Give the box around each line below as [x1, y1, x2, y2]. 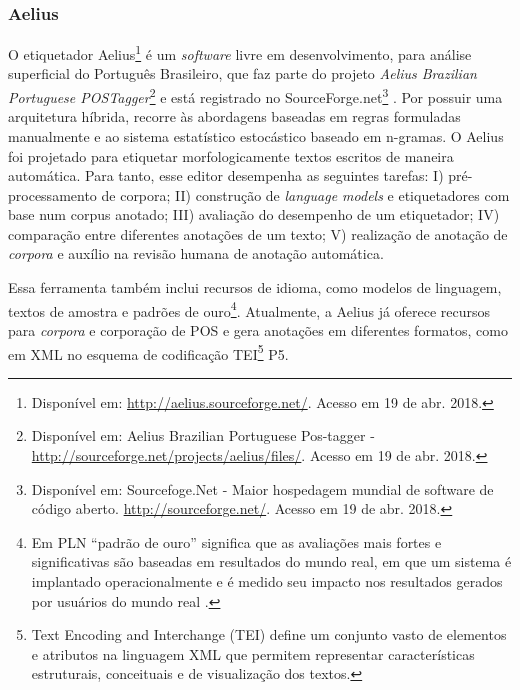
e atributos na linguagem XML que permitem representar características [31, 643, 475, 664]
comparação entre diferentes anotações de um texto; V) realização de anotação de [8, 223, 508, 244]
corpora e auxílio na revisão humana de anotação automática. [8, 243, 384, 264]
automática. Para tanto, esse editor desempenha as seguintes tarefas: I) [8, 165, 444, 186]
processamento [8, 184, 97, 205]
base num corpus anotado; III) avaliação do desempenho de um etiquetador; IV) [8, 204, 500, 225]
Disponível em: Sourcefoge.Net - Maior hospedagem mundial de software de [31, 478, 494, 499]
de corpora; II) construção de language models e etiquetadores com [101, 184, 510, 205]
